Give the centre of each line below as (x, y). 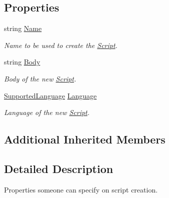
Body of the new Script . (40, 78)
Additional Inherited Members (85, 139)
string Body (22, 62)
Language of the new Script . (47, 112)
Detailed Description (59, 168)
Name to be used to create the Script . (61, 45)
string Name (23, 28)
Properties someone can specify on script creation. (81, 189)
